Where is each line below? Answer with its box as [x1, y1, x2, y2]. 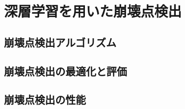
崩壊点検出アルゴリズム [4, 34, 117, 49]
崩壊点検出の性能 [4, 92, 86, 107]
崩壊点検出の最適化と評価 [4, 63, 127, 78]
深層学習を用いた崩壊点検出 [4, 1, 182, 21]
